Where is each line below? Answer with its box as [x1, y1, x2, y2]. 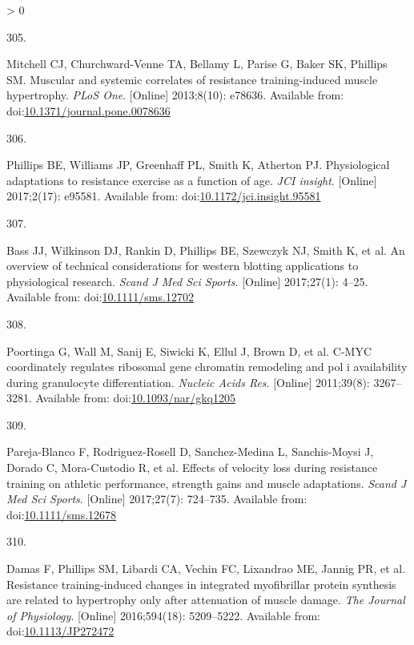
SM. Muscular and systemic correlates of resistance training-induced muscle [6, 71, 378, 87]
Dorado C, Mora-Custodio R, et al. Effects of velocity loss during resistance [6, 459, 378, 476]
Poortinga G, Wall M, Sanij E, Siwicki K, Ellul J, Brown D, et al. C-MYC [6, 342, 372, 359]
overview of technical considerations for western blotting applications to [6, 257, 359, 274]
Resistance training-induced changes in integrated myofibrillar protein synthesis [6, 575, 396, 592]
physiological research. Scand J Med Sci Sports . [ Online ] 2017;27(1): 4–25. [6, 272, 368, 289]
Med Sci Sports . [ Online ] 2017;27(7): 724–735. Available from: [6, 490, 307, 507]
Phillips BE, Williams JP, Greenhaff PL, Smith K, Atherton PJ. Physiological [6, 156, 390, 173]
